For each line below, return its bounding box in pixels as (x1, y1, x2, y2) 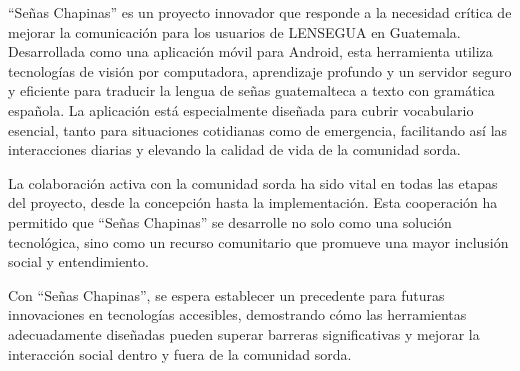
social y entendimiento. (8, 251, 149, 272)
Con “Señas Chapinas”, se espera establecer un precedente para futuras (8, 284, 445, 305)
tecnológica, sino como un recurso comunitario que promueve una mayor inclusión (8, 231, 509, 252)
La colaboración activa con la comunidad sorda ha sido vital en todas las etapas (8, 172, 498, 193)
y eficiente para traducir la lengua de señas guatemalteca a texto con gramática (8, 80, 495, 101)
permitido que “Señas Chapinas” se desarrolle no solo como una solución (8, 211, 452, 232)
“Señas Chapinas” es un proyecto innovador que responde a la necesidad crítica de (8, 2, 512, 22)
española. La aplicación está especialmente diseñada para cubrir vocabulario (8, 99, 474, 120)
